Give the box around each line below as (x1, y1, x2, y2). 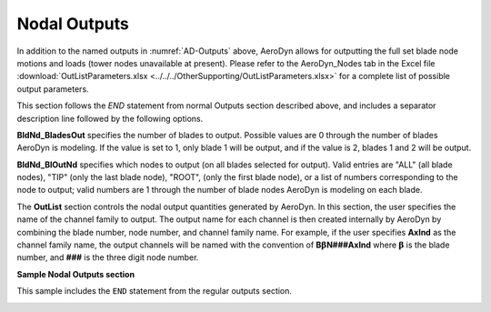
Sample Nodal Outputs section (16, 268, 135, 279)
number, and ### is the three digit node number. (16, 252, 199, 263)
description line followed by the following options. (16, 113, 204, 124)
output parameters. (16, 83, 90, 95)
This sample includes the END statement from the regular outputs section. (16, 286, 293, 297)
